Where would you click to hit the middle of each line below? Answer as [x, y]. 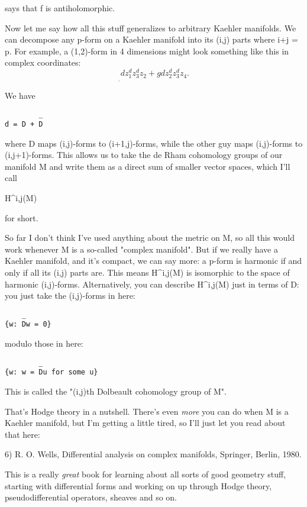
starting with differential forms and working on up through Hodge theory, [138, 485]
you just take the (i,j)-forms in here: [70, 296]
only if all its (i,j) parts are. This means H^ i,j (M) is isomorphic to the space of [147, 272]
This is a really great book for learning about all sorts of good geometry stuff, [146, 474]
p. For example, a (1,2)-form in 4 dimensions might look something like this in [147, 51]
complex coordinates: [43, 62]
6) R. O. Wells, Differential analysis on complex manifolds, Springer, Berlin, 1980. [153, 454]
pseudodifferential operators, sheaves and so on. [91, 497]
